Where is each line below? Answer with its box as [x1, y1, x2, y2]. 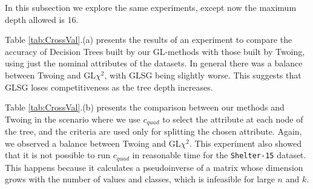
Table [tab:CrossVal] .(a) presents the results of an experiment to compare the [5, 33, 292, 46]
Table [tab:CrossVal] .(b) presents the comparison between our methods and [5, 101, 285, 114]
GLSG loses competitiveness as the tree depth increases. [5, 80, 213, 93]
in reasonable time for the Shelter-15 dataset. [132, 149, 306, 161]
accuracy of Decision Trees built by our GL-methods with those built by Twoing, [5, 45, 305, 57]
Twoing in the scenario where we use [5, 112, 140, 125]
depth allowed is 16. [5, 13, 79, 25]
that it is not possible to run [5, 149, 111, 161]
